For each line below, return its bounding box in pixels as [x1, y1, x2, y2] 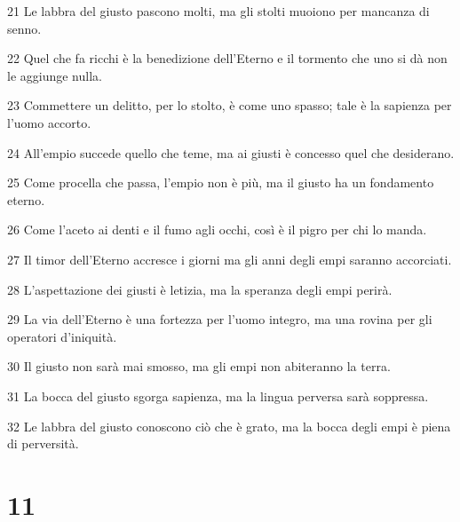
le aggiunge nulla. [7, 66, 102, 84]
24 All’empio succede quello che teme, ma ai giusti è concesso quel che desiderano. [7, 143, 455, 162]
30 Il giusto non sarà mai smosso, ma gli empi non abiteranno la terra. [7, 357, 391, 376]
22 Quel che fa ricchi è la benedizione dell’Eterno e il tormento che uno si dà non [7, 49, 448, 67]
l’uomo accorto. [7, 113, 91, 131]
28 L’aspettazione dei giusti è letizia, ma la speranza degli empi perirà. [7, 280, 393, 298]
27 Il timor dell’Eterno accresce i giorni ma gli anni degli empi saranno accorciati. [7, 249, 452, 268]
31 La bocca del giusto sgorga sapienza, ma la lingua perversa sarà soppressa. [7, 386, 429, 405]
